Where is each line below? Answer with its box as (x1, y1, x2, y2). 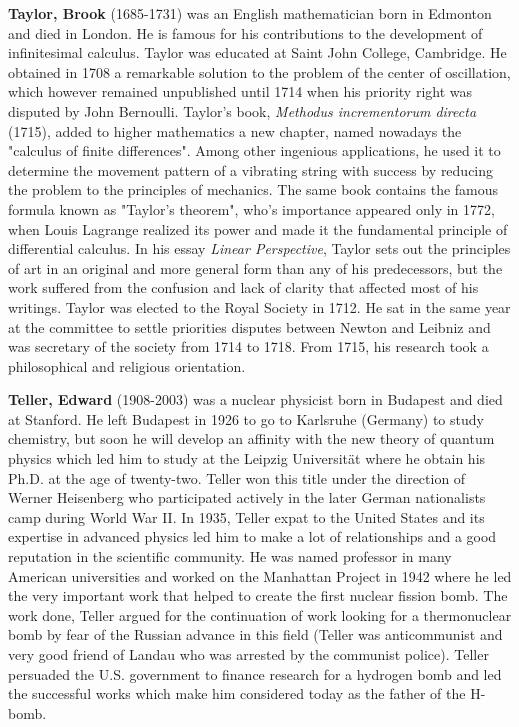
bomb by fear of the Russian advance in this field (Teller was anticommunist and (8, 624, 503, 645)
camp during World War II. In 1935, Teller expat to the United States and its (8, 506, 485, 527)
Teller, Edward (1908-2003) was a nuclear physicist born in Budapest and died (8, 389, 503, 410)
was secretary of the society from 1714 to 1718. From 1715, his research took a (8, 336, 489, 357)
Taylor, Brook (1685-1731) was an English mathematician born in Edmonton (8, 3, 492, 23)
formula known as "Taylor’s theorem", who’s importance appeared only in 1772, (8, 198, 495, 219)
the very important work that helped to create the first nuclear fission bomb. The (8, 585, 508, 606)
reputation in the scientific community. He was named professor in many (8, 546, 452, 567)
